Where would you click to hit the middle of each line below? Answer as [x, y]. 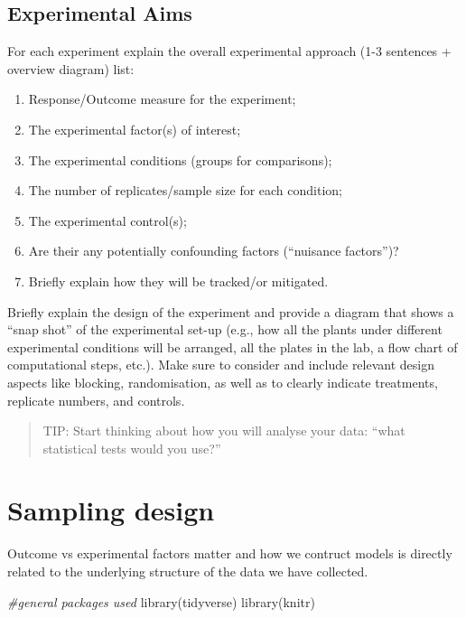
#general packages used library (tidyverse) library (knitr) [161, 601]
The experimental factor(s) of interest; [135, 129]
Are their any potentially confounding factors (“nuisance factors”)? [214, 251]
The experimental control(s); [107, 220]
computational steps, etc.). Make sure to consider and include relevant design [221, 365]
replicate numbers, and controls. [96, 400]
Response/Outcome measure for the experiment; [162, 99]
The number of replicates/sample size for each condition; [186, 190]
